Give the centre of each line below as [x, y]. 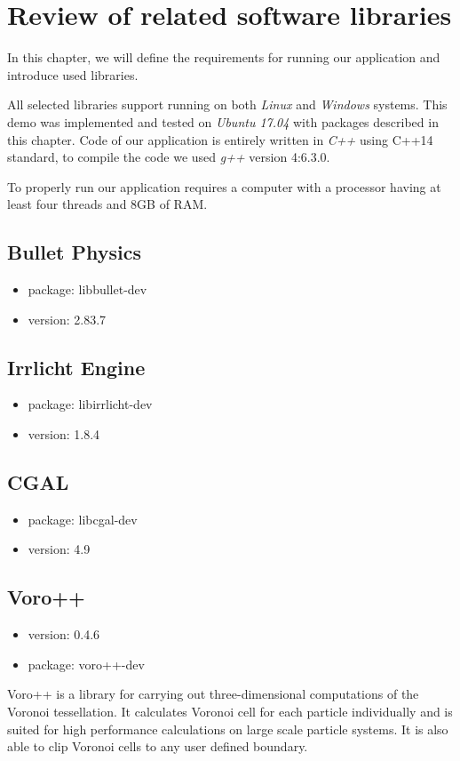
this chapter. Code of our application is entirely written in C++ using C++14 [220, 139]
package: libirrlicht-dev [90, 404]
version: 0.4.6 [64, 634]
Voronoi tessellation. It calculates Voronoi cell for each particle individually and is [230, 712]
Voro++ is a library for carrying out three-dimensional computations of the [213, 694]
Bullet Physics [74, 252]
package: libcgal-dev [83, 519]
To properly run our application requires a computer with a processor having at [224, 186]
